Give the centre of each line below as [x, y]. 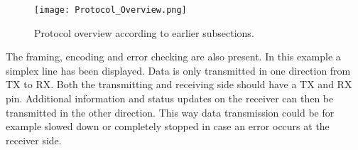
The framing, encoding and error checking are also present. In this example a [173, 57]
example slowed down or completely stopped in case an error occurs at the [168, 126]
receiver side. [34, 140]
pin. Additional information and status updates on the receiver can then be [170, 98]
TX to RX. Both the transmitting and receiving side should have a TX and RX [179, 84]
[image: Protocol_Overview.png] [110, 10]
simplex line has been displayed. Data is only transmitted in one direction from [178, 70]
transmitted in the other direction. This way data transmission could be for [170, 112]
